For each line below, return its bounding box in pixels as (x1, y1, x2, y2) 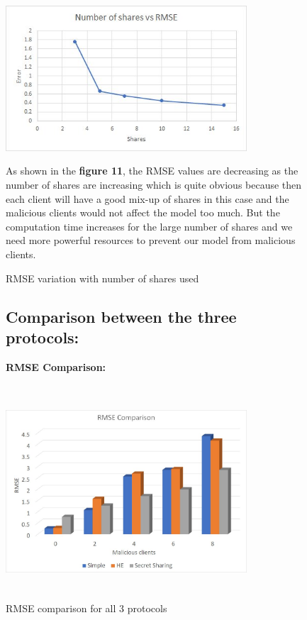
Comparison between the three (6, 305, 237, 327)
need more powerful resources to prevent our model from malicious (6, 233, 296, 248)
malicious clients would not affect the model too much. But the (6, 205, 280, 220)
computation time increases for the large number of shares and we (6, 218, 293, 233)
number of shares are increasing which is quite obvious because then (6, 177, 302, 192)
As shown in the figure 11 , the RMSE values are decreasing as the (6, 163, 298, 178)
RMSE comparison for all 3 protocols (6, 601, 167, 616)
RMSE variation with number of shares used (6, 270, 199, 285)
